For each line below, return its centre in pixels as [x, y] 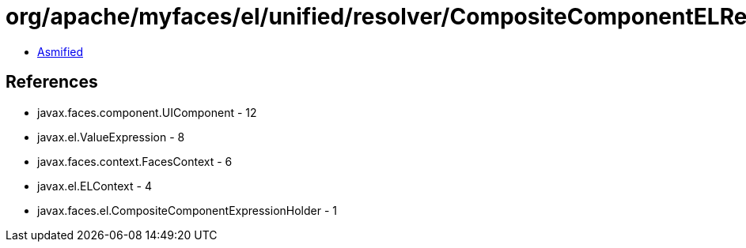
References [52, 82]
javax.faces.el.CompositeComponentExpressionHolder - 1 [187, 210]
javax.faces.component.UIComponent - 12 [147, 112]
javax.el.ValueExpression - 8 [111, 137]
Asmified [61, 51]
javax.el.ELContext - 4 [95, 186]
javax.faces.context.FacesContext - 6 [135, 161]
